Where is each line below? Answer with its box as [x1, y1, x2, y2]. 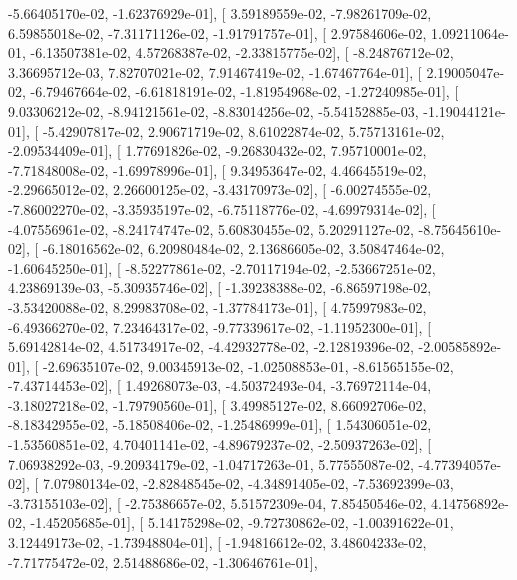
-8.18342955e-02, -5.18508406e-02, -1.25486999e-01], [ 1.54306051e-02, [8, 414, 432, 435]
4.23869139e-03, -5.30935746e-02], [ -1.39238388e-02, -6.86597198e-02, [8, 277, 432, 298]
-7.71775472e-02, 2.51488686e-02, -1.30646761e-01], [8, 551, 318, 572]
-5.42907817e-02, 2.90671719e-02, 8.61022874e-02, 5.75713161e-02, [42, 120, 445, 141]
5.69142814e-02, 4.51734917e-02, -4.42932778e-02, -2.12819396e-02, [8, 336, 414, 357]
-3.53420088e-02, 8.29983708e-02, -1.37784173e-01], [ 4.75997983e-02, [8, 296, 427, 317]
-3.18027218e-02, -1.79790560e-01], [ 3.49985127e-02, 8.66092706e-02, [8, 394, 427, 415]
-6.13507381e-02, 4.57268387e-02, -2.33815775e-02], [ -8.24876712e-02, [30, 42, 454, 63]
